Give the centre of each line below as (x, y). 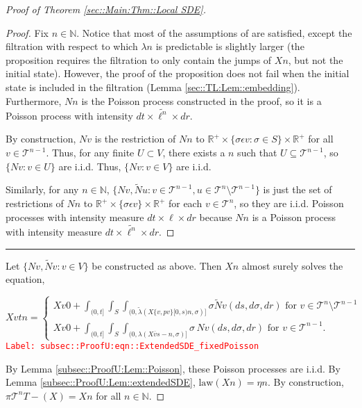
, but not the (316, 59)
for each (185, 203)
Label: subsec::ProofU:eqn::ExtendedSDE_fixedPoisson (132, 346)
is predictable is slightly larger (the (230, 46)
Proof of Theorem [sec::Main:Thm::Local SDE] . (106, 9)
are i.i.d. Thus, (90, 166)
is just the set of (298, 189)
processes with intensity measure (75, 217)
